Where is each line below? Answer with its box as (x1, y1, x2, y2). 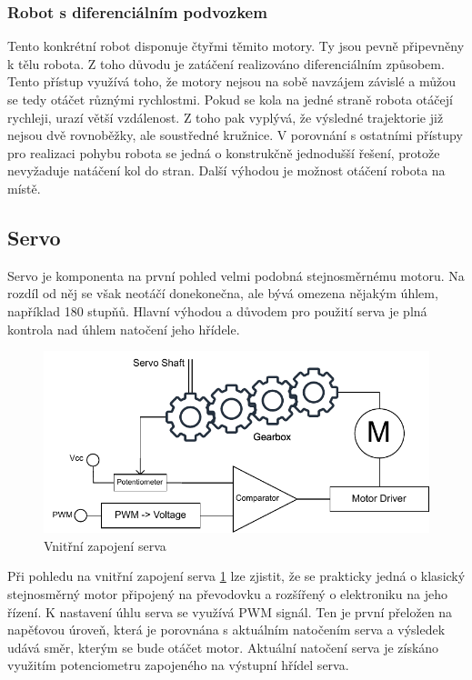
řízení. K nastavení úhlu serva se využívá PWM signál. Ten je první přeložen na (7, 602, 453, 621)
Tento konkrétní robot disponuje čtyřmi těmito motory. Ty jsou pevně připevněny (7, 36, 465, 55)
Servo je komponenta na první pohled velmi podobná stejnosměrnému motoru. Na (7, 265, 465, 285)
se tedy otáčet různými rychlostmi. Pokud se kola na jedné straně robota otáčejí (7, 90, 453, 108)
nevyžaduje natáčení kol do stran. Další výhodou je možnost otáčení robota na (7, 161, 446, 180)
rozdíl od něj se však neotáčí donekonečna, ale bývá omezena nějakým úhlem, (7, 284, 438, 303)
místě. (7, 178, 41, 197)
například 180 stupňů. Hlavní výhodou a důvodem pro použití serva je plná (7, 301, 427, 320)
